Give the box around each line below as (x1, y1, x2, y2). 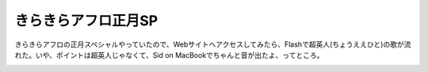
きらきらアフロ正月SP (14, 12, 159, 29)
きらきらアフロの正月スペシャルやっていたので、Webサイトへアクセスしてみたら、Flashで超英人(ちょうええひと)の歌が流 (14, 40, 411, 49)
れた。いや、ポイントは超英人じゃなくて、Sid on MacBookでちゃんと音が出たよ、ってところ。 (14, 50, 324, 59)
